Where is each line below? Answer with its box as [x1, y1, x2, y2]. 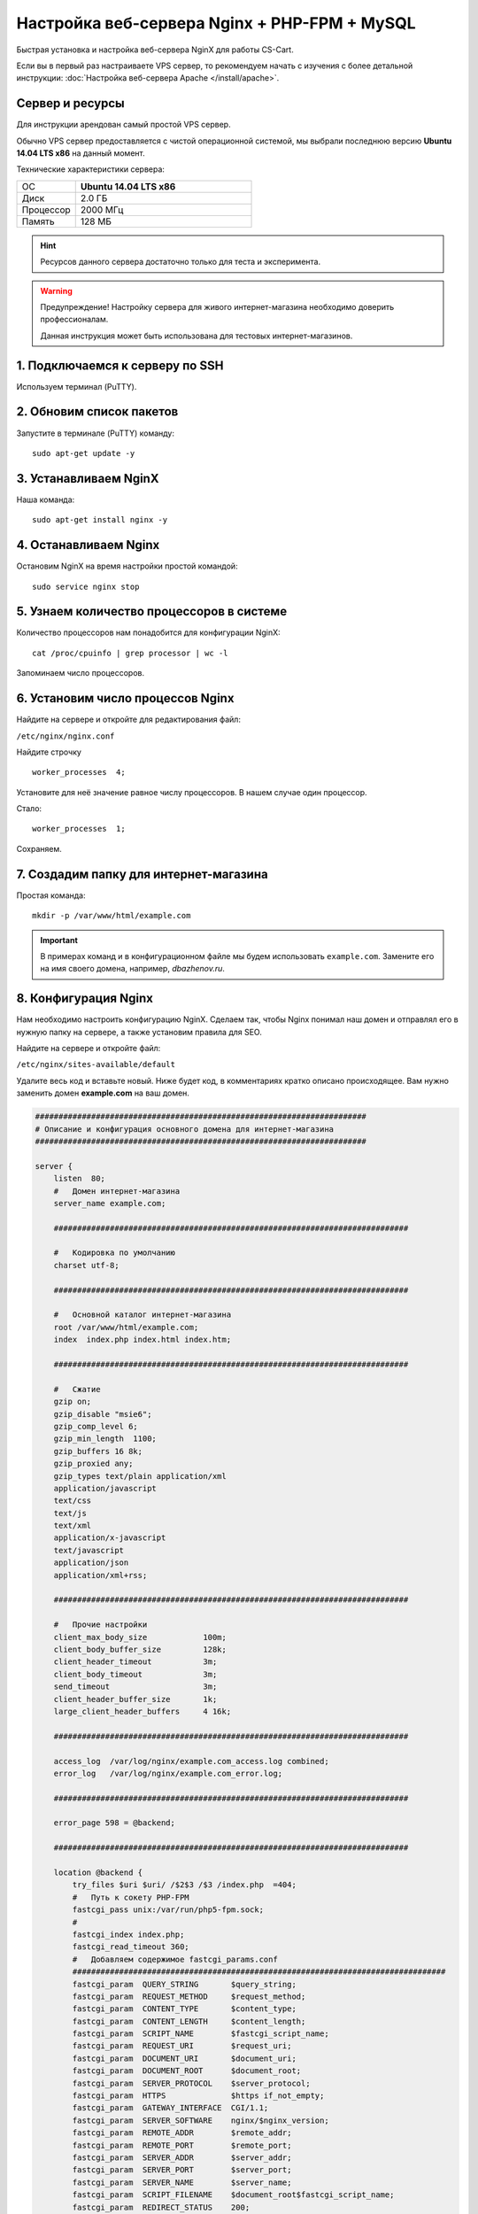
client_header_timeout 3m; [53, 1657, 218, 1667]
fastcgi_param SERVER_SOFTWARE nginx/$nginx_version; [72, 2115, 329, 2125]
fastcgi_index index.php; [72, 1929, 185, 1939]
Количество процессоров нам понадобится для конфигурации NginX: [16, 627, 281, 638]
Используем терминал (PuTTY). [16, 381, 137, 391]
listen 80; [53, 1173, 106, 1184]
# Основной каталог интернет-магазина [53, 1310, 232, 1320]
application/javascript [53, 1483, 157, 1493]
